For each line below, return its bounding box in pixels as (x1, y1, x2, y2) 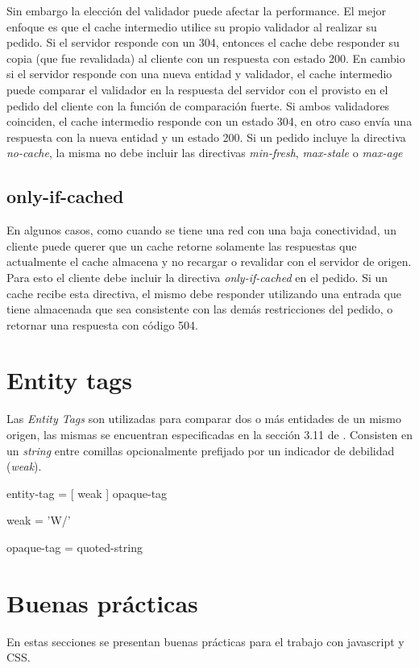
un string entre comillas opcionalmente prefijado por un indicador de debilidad (6, 442, 395, 458)
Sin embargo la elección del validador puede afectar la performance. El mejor (6, 2, 386, 19)
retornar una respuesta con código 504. (6, 316, 198, 333)
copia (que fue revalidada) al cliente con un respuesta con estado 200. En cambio (6, 49, 405, 66)
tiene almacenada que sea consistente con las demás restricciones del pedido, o (6, 301, 393, 317)
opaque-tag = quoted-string (6, 538, 143, 555)
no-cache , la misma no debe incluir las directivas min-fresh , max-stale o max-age (6, 144, 403, 161)
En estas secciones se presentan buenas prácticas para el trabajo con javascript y (6, 633, 404, 649)
